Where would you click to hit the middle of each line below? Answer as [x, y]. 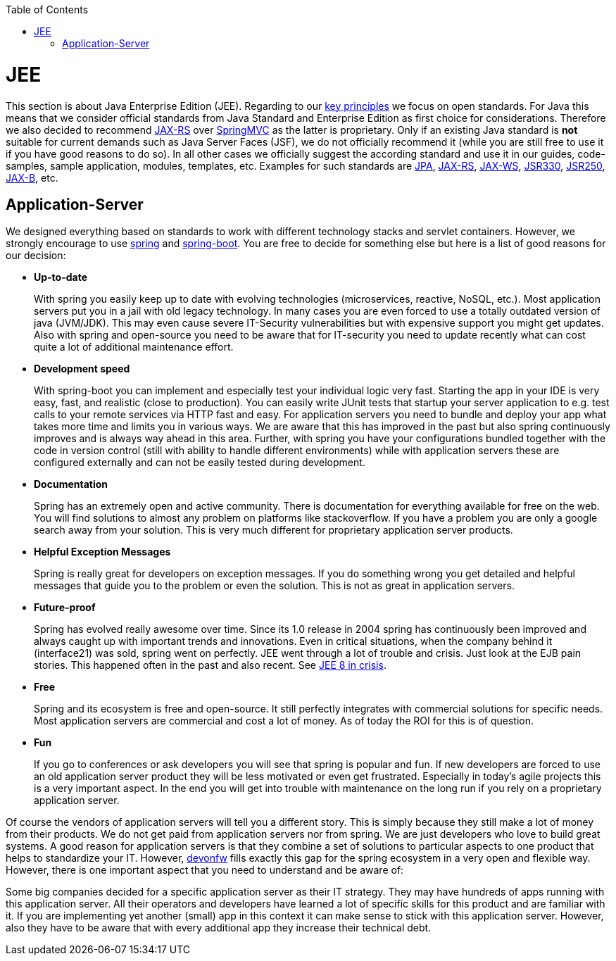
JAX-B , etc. [32, 177]
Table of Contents [47, 10]
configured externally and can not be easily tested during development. [200, 463]
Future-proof [65, 608]
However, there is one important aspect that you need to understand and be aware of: [205, 870]
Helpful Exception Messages [102, 552]
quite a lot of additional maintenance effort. [134, 347]
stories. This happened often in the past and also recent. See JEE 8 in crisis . [210, 665]
